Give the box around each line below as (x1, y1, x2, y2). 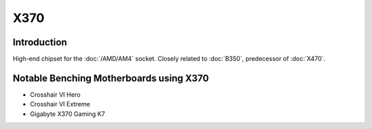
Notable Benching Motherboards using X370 (12, 72, 209, 84)
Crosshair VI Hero (30, 90, 81, 99)
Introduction (12, 36, 68, 48)
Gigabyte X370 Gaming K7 (30, 110, 105, 118)
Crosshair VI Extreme (30, 100, 91, 108)
